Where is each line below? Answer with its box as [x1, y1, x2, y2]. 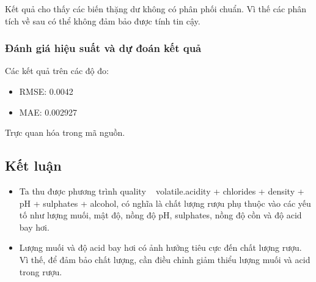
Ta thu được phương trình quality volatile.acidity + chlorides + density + [19, 184, 304, 197]
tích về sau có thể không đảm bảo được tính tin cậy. [5, 14, 200, 27]
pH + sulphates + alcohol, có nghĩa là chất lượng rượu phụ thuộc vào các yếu [19, 196, 311, 209]
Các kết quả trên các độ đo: [5, 64, 109, 77]
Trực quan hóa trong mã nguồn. [5, 126, 125, 139]
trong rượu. [19, 265, 62, 278]
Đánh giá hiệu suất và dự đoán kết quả [5, 40, 202, 56]
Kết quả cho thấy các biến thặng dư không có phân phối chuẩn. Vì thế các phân [5, 2, 307, 15]
